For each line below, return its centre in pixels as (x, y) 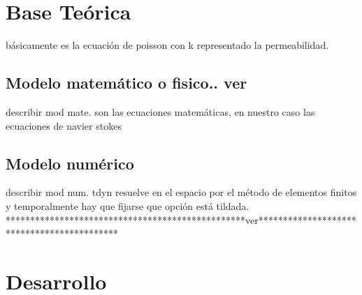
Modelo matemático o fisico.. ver (126, 83)
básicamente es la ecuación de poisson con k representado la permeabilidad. (167, 45)
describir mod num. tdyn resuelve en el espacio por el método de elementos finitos (181, 192)
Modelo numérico (70, 163)
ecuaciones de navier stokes (64, 125)
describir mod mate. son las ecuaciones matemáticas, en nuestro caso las (160, 111)
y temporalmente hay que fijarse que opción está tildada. (128, 205)
